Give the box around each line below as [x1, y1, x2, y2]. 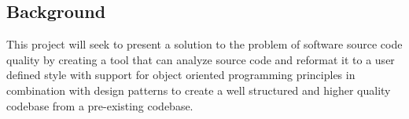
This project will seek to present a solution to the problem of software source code [6, 36, 403, 52]
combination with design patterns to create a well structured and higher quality [6, 81, 391, 98]
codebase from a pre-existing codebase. [6, 97, 193, 114]
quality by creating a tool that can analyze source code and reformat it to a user [6, 51, 395, 67]
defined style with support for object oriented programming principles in [6, 67, 356, 83]
